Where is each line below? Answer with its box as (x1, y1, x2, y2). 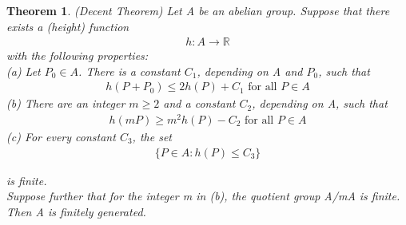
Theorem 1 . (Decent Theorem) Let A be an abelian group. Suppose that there (6, 2, 390, 18)
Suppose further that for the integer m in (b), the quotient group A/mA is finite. (6, 187, 400, 204)
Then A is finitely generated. (6, 203, 146, 219)
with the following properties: (6, 47, 149, 64)
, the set (132, 128, 172, 144)
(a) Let (6, 62, 41, 79)
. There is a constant (78, 62, 181, 79)
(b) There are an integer (6, 95, 125, 112)
